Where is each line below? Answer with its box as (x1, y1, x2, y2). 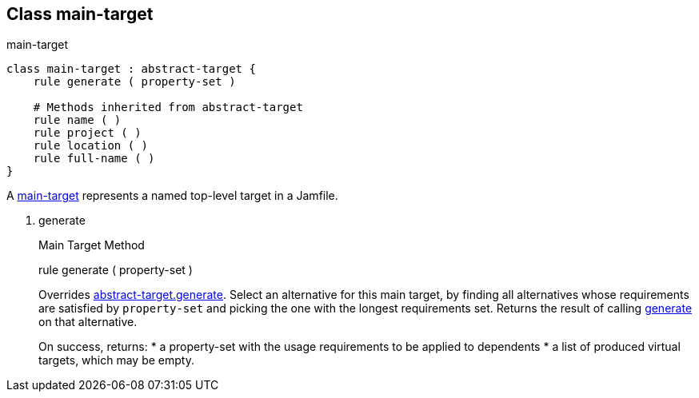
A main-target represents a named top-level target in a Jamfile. (6, 189, 338, 203)
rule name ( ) (33, 113, 122, 127)
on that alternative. (38, 315, 138, 329)
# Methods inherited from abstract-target (33, 101, 303, 114)
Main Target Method (38, 238, 145, 253)
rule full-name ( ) (33, 152, 155, 165)
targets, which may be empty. (38, 353, 194, 368)
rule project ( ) (33, 126, 142, 140)
